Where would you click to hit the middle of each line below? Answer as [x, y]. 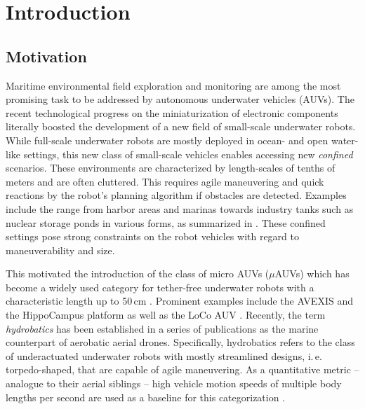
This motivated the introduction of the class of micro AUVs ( [138, 273]
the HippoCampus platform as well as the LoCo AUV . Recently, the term [166, 315]
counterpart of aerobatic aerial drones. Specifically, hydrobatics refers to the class [180, 342]
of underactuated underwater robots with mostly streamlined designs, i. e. [164, 355]
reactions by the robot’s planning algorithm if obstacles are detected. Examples [176, 195]
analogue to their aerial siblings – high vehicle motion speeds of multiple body [174, 383]
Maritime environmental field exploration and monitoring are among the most [173, 85]
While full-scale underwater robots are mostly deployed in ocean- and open [167, 140]
